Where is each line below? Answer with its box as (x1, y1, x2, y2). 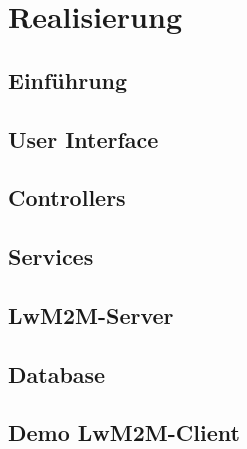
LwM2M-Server (8, 299, 174, 330)
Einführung (8, 64, 128, 95)
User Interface (8, 123, 159, 154)
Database (8, 358, 106, 389)
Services (8, 241, 94, 272)
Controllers (8, 182, 126, 213)
